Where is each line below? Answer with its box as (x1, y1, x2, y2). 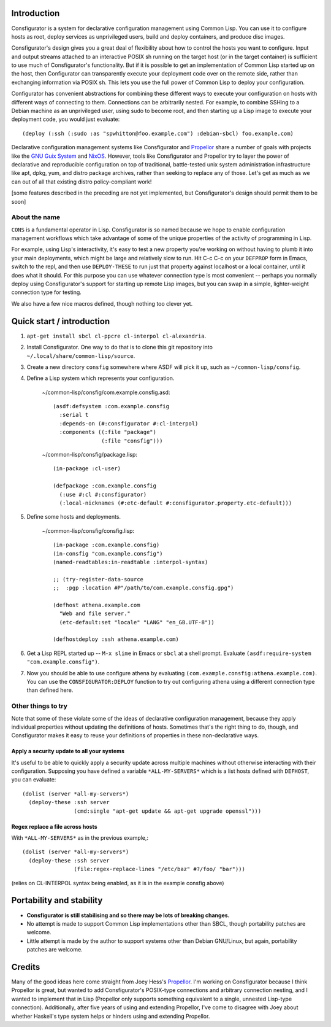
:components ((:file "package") (59, 428, 156, 436)
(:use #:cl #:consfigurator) (59, 491, 147, 498)
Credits (11, 961, 40, 972)
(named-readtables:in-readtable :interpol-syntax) (53, 559, 208, 565)
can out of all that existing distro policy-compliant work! (11, 178, 152, 185)
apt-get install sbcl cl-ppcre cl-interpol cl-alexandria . (26, 332, 207, 339)
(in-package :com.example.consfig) (53, 541, 160, 549)
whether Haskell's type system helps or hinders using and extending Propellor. (11, 1012, 210, 1020)
